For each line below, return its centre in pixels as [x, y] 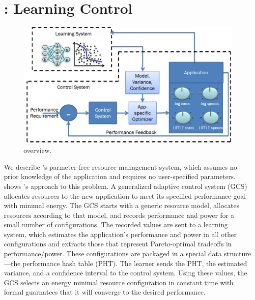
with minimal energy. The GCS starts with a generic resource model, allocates [122, 205]
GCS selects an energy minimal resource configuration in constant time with [119, 282]
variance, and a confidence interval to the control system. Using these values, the [126, 273]
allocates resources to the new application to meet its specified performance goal [125, 195]
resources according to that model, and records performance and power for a [119, 215]
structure [238, 254]
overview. [38, 150]
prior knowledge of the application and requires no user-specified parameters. [120, 176]
